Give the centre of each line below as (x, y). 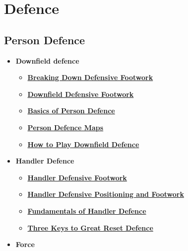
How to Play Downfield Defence (83, 144)
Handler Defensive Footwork (77, 177)
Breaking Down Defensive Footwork (90, 77)
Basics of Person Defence (71, 111)
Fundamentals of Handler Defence (87, 210)
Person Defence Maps (65, 127)
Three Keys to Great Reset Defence (90, 227)
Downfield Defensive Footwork (81, 94)
